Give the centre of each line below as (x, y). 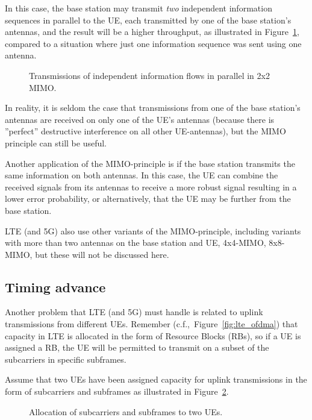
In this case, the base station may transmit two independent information (139, 8)
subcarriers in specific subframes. (66, 359)
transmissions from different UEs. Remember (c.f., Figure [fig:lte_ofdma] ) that (151, 324)
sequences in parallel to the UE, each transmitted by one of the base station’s (148, 20)
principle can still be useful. (56, 143)
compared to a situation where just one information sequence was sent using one (153, 43)
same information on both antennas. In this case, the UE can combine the (142, 175)
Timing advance (55, 287)
